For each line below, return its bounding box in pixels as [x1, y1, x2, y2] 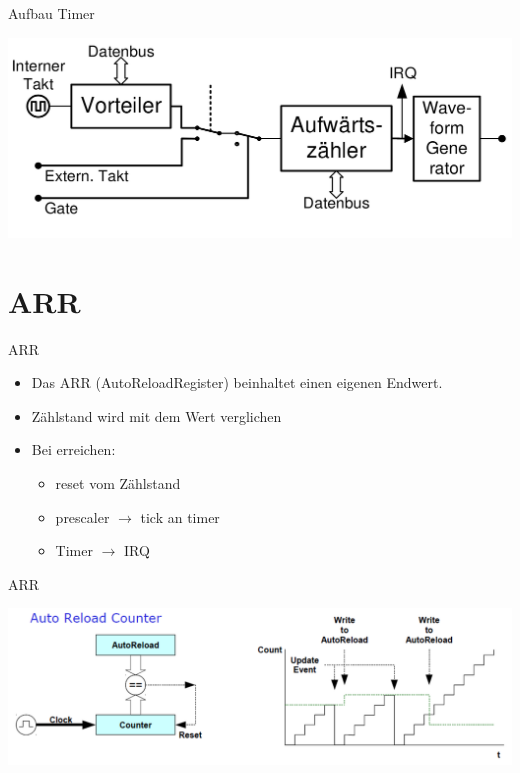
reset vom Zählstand [55, 473, 181, 493]
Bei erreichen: [31, 439, 116, 460]
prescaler [55, 506, 110, 527]
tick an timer [140, 506, 220, 527]
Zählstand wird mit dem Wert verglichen [31, 405, 282, 426]
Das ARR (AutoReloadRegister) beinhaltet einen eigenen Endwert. [31, 372, 443, 393]
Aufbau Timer [8, 3, 95, 23]
